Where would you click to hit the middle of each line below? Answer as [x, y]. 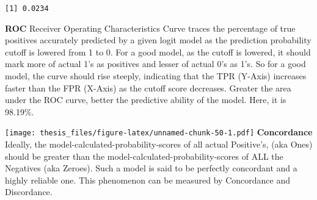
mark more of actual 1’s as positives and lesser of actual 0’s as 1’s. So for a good [155, 64]
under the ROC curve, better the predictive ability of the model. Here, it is [146, 100]
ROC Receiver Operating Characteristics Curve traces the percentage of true [150, 28]
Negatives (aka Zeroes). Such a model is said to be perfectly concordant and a [151, 168]
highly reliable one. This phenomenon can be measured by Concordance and [148, 180]
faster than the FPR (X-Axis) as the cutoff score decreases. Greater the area [148, 87]
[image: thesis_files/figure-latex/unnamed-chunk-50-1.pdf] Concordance [159, 132]
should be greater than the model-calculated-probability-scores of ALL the [144, 156]
